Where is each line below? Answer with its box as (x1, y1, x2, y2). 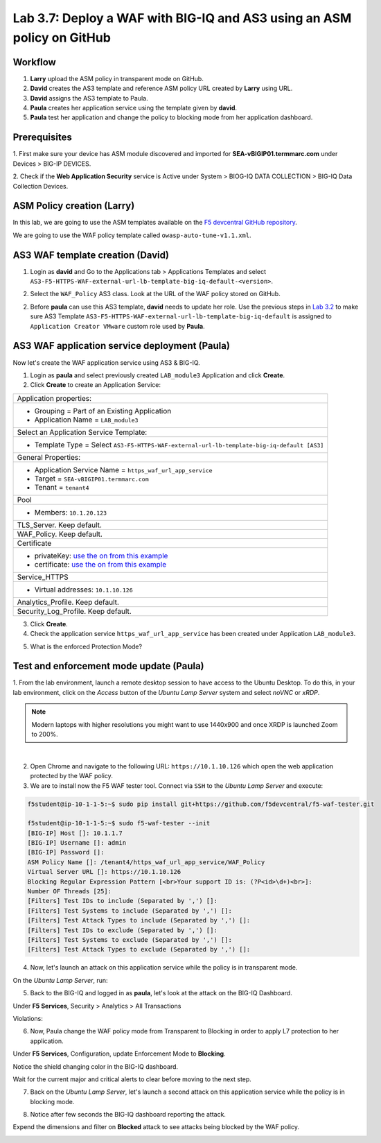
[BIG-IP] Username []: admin (27, 839, 127, 847)
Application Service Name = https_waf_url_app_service (34, 465, 213, 474)
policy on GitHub (12, 30, 111, 45)
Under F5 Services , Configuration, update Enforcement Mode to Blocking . (12, 1049, 226, 1058)
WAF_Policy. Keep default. (17, 529, 103, 539)
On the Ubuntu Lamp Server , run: (12, 976, 108, 984)
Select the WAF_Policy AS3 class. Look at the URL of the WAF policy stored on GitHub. (30, 290, 281, 298)
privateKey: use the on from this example (34, 551, 168, 560)
